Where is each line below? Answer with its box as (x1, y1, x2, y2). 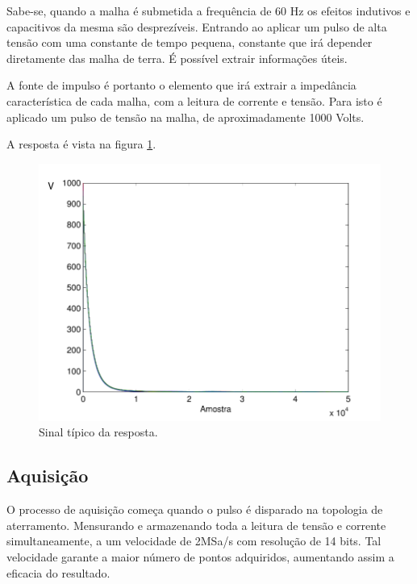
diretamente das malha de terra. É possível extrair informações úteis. (6, 49, 348, 66)
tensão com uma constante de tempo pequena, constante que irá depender (6, 34, 373, 51)
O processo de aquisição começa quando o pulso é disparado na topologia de (6, 501, 383, 518)
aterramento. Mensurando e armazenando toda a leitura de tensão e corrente (6, 516, 386, 533)
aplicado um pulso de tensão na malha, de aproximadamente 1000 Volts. (6, 108, 365, 125)
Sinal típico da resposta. (39, 423, 158, 440)
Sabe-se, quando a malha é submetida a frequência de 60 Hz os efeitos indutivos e (6, 2, 411, 19)
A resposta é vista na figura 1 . (6, 136, 156, 152)
